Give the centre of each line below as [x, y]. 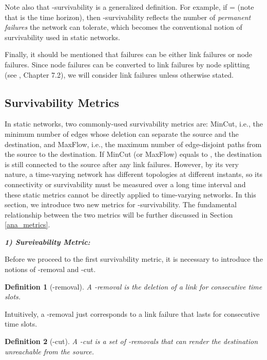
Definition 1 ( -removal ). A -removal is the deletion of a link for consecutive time [133, 286]
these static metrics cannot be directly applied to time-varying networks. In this [130, 194]
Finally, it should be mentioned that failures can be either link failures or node [129, 54]
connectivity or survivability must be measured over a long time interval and [125, 184]
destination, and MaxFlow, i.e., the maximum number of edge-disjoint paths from [133, 144]
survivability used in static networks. [62, 37]
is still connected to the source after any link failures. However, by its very [122, 164]
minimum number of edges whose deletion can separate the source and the [122, 133]
